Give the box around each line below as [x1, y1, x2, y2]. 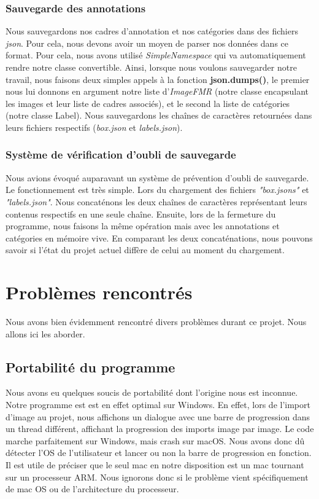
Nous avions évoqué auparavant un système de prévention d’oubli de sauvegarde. [6, 171, 309, 184]
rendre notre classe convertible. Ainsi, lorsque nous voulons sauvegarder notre [6, 61, 297, 73]
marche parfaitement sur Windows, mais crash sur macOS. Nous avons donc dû [6, 434, 305, 447]
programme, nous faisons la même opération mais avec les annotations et [6, 219, 280, 232]
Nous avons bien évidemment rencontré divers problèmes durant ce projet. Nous [6, 315, 307, 328]
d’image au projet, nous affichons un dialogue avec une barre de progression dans [6, 410, 310, 423]
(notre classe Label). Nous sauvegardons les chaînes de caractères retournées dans [6, 109, 312, 122]
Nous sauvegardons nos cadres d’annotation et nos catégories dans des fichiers [6, 25, 298, 37]
